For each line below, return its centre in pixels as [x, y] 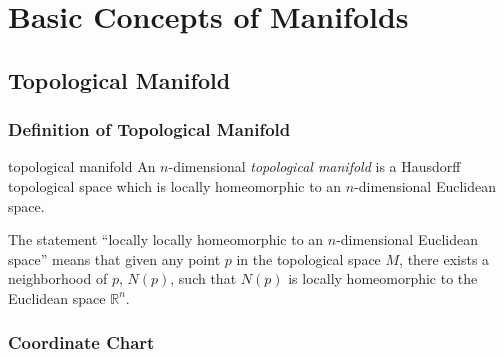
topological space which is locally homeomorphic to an [175, 185]
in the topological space [308, 258]
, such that [203, 278]
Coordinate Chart [81, 342]
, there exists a [444, 258]
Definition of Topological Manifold [149, 129]
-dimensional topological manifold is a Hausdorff [314, 166]
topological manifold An [82, 166]
